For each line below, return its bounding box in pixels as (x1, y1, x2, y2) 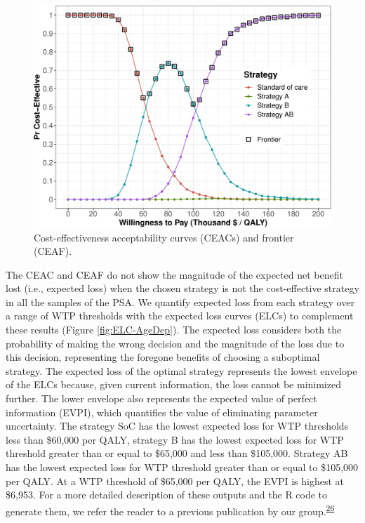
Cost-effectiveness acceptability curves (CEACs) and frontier (34, 230, 294, 244)
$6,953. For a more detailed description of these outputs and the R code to (6, 487, 328, 502)
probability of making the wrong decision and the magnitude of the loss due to (6, 336, 345, 350)
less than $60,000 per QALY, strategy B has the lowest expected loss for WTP (6, 432, 344, 446)
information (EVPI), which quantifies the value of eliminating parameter (6, 404, 318, 419)
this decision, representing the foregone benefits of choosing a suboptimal (6, 350, 320, 364)
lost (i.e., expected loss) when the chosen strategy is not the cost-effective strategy (6, 281, 359, 296)
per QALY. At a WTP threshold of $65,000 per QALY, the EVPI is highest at (6, 473, 345, 488)
